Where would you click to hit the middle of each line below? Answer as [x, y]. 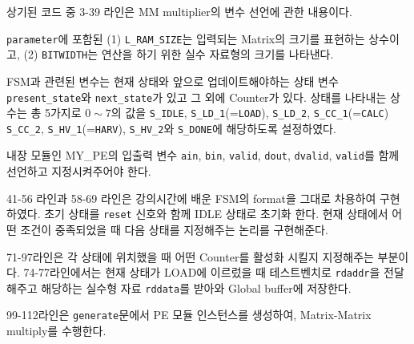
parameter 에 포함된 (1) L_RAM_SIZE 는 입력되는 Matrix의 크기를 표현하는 [186, 38]
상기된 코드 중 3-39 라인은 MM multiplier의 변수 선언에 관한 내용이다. [179, 11]
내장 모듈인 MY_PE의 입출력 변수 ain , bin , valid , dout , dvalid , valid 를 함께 [203, 155]
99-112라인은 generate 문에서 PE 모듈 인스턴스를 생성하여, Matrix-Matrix [189, 315]
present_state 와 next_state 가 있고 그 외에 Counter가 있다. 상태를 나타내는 [197, 97]
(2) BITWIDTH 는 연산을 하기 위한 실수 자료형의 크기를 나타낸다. [179, 54]
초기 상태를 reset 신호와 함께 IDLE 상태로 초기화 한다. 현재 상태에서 [216, 214]
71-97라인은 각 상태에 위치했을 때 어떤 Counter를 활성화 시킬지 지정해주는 [190, 256]
